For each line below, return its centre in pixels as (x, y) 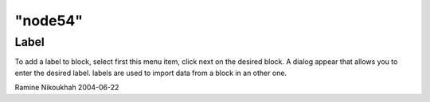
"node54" (49, 21)
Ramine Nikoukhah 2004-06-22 (67, 88)
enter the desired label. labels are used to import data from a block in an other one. (150, 73)
